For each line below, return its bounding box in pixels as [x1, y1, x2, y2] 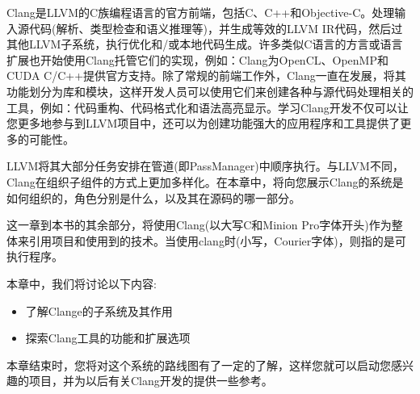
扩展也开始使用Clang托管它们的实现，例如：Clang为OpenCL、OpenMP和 [6, 51, 388, 68]
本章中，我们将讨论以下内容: [6, 275, 157, 291]
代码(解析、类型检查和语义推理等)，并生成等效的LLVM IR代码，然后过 [28, 19, 403, 36]
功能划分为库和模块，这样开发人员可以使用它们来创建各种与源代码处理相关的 [6, 82, 414, 99]
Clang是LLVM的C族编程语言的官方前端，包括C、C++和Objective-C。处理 [6, 4, 395, 20]
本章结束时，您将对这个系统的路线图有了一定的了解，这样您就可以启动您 [6, 356, 391, 373]
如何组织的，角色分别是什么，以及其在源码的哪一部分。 [6, 189, 300, 206]
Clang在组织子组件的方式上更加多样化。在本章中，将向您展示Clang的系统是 [6, 173, 404, 190]
